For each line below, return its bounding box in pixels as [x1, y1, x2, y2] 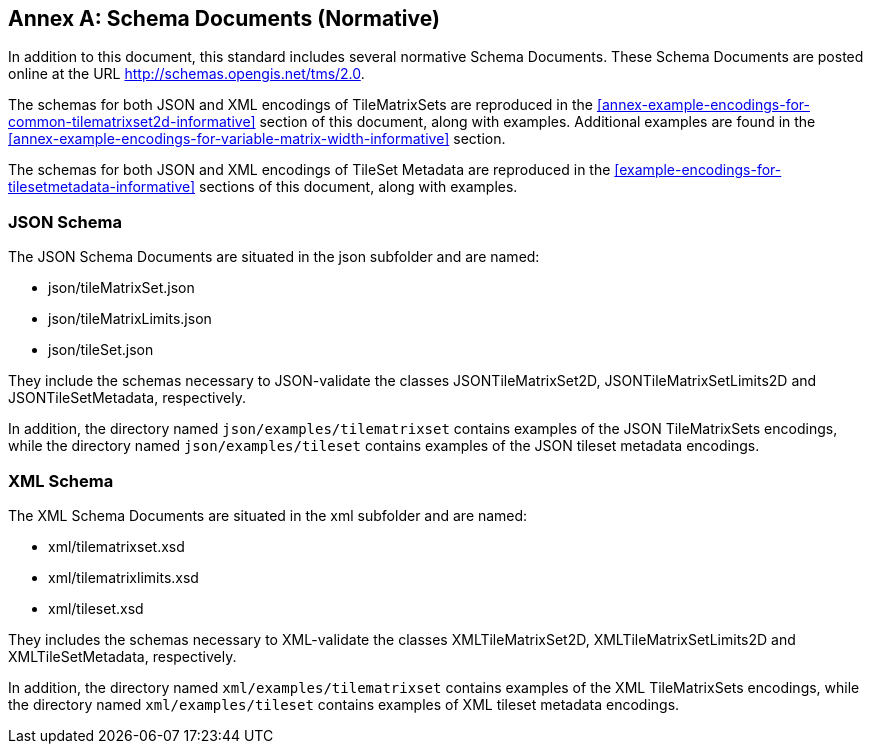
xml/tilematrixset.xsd [48, 537, 185, 555]
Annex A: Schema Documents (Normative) [8, 6, 440, 31]
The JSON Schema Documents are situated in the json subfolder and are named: [8, 248, 540, 266]
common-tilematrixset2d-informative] [8, 113, 256, 131]
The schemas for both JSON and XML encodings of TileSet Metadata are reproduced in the [8, 161, 611, 179]
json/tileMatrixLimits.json [48, 310, 212, 328]
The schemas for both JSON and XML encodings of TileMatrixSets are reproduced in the [8, 96, 593, 114]
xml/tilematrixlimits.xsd [48, 568, 199, 586]
